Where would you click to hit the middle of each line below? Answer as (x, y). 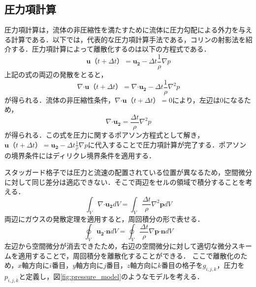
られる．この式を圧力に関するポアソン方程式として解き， (111, 134)
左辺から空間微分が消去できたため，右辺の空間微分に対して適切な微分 (118, 245)
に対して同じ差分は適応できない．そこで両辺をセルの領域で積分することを (125, 182)
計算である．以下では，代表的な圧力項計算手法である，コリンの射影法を (128, 39)
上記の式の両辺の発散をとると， (56, 74)
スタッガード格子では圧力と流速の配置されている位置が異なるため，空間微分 (128, 172)
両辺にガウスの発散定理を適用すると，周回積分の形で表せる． (104, 218)
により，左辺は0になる (208, 100)
